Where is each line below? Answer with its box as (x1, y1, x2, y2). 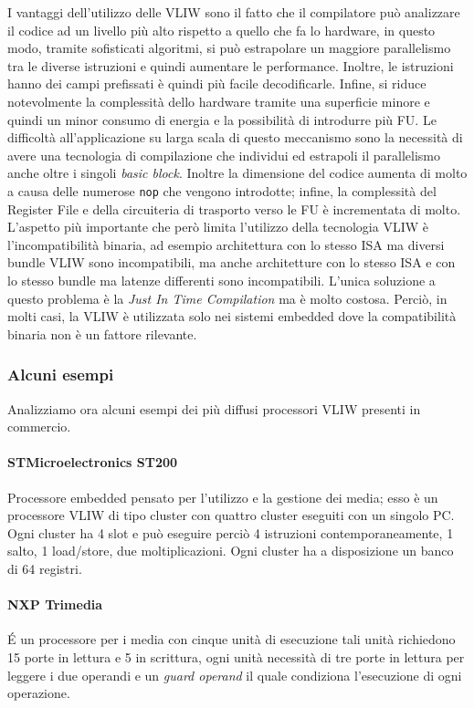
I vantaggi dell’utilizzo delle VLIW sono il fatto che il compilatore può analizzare (7, 3, 460, 21)
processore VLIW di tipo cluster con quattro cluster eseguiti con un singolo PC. (7, 505, 455, 525)
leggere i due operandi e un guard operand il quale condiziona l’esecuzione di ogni (7, 665, 462, 684)
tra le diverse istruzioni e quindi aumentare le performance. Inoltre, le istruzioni (7, 56, 454, 75)
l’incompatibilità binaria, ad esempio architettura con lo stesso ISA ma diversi (7, 234, 445, 254)
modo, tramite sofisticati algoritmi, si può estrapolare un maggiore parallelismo (7, 38, 451, 57)
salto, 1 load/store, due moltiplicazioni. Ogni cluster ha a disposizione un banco (7, 541, 454, 560)
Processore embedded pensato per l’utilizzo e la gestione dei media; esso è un (7, 487, 438, 506)
